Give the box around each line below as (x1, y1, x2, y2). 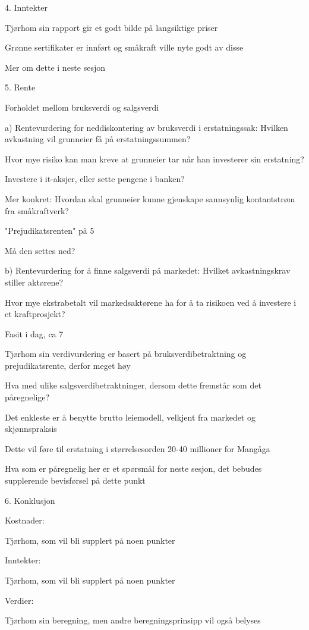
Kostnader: (5, 514, 45, 526)
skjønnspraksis (5, 422, 57, 435)
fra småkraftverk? (5, 204, 69, 217)
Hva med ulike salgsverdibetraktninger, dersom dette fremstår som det (5, 379, 261, 391)
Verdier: (5, 594, 34, 606)
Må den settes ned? (5, 244, 75, 256)
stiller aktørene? (5, 275, 64, 288)
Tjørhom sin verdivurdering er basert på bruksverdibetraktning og (5, 347, 247, 360)
